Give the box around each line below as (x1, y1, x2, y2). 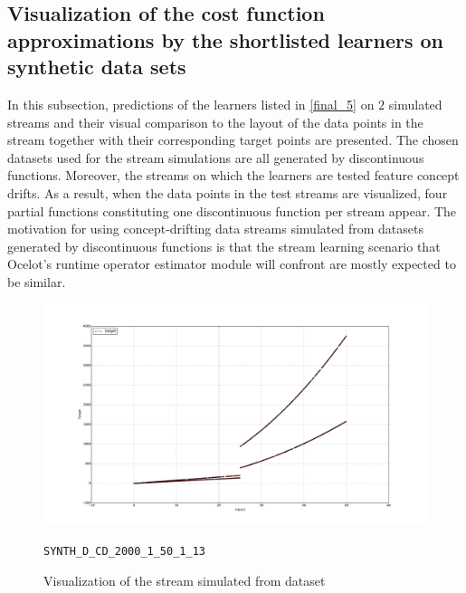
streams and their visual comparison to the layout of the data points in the (7, 112, 423, 131)
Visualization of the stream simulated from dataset (43, 571, 326, 590)
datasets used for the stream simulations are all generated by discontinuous (7, 148, 424, 167)
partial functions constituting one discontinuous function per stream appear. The (7, 201, 457, 220)
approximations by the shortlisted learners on (7, 25, 444, 53)
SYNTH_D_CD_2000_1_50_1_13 (43, 545, 205, 559)
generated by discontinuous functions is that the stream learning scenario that (7, 236, 441, 255)
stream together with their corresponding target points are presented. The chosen (7, 130, 459, 149)
